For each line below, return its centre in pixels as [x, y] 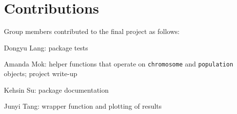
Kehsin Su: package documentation [56, 90]
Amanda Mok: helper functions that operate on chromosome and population [119, 64]
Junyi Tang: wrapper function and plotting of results [83, 106]
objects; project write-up [41, 73]
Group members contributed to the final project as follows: [92, 31]
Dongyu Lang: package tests [46, 47]
